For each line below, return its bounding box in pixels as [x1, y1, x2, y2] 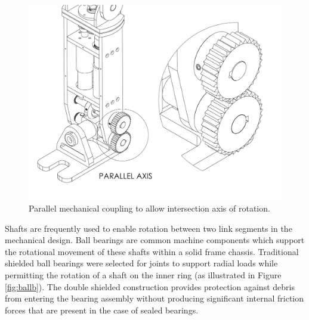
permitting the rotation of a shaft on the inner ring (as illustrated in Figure [5, 269, 282, 281]
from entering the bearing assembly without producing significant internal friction [5, 292, 304, 305]
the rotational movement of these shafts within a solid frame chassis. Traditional [5, 245, 299, 257]
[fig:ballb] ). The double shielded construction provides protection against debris [5, 280, 295, 293]
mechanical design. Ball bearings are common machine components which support [5, 234, 305, 246]
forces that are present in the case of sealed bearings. [5, 303, 199, 316]
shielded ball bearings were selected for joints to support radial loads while [5, 257, 278, 269]
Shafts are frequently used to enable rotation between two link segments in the [5, 222, 292, 234]
